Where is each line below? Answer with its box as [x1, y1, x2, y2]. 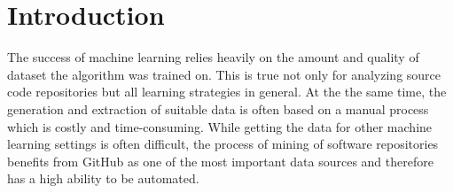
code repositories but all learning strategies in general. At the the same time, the [7, 82, 447, 101]
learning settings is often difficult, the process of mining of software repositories [7, 135, 439, 153]
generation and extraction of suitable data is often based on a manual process [7, 99, 429, 118]
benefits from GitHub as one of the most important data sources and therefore [7, 151, 433, 170]
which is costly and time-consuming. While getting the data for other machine [7, 117, 433, 135]
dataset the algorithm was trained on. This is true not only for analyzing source [7, 65, 441, 83]
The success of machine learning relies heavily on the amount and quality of [7, 48, 419, 66]
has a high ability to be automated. [7, 169, 199, 188]
